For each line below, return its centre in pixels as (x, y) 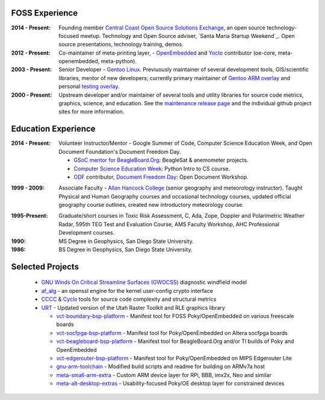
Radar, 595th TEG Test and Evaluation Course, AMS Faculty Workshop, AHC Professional (169, 224)
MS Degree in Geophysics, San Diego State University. (126, 241)
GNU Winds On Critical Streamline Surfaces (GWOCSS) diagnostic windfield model (144, 282)
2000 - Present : (32, 95)
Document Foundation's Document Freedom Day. (120, 152)
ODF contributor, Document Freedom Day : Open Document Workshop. (161, 177)
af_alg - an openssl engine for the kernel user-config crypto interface (127, 291)
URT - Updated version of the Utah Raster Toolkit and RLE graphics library (133, 307)
